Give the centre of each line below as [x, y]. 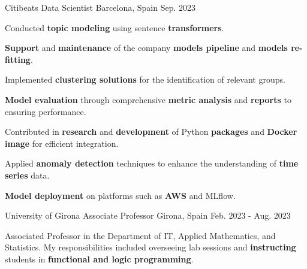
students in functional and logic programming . [99, 259]
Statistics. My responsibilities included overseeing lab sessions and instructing [151, 247]
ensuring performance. [46, 111]
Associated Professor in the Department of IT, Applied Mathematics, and [140, 235]
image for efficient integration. [62, 143]
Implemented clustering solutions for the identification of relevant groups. [145, 79]
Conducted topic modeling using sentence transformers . [115, 27]
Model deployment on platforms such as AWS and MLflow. [120, 195]
